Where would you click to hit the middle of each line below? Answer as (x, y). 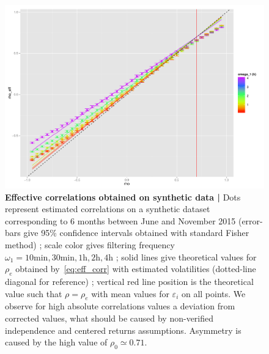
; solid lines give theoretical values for (186, 256)
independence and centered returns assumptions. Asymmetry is (123, 330)
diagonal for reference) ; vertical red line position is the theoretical (129, 282)
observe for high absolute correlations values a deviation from (120, 306)
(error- (250, 220)
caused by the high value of (56, 342)
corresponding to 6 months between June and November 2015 (120, 220)
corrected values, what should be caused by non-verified (109, 318)
